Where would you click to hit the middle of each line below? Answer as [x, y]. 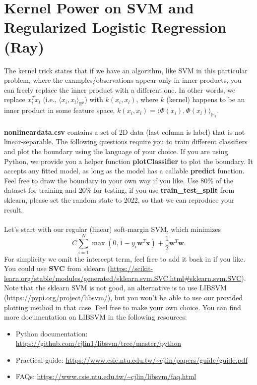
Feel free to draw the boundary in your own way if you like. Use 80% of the [119, 180]
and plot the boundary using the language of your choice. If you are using [116, 151]
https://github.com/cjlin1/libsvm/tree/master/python [98, 343]
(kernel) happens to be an [206, 99]
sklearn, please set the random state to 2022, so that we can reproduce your [119, 200]
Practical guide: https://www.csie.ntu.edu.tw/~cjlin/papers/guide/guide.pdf [131, 359]
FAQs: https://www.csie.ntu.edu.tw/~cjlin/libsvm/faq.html [106, 376]
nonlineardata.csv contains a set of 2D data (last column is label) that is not [125, 132]
